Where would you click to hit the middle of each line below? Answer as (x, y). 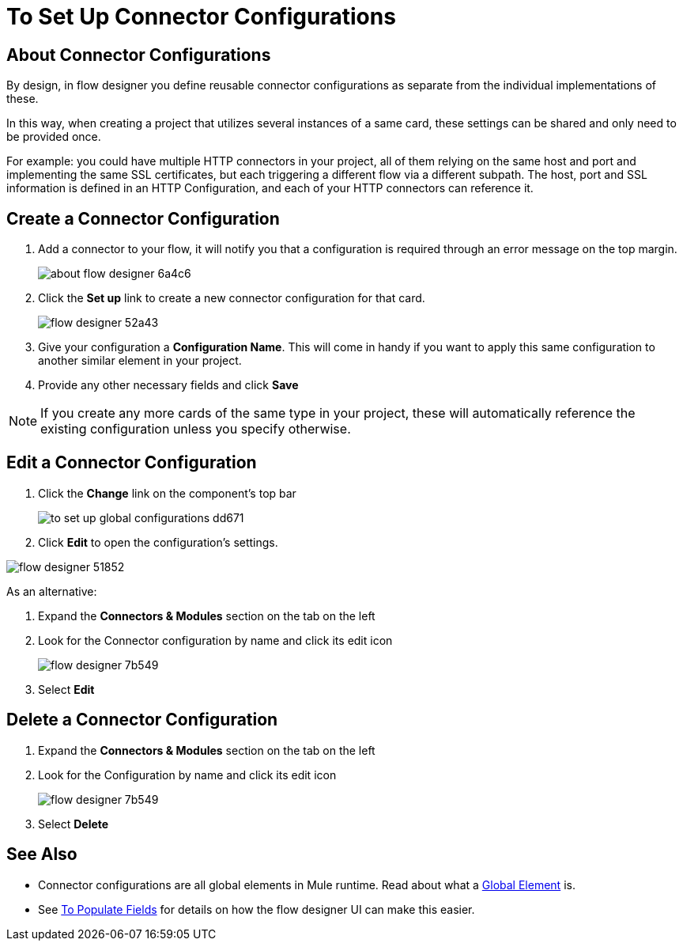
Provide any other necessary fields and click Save (168, 385)
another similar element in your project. (140, 361)
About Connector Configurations (139, 55)
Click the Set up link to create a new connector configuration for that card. (232, 298)
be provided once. (54, 137)
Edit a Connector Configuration (132, 463)
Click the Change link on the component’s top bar (167, 493)
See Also (42, 854)
